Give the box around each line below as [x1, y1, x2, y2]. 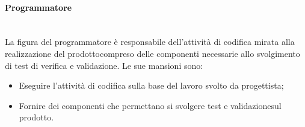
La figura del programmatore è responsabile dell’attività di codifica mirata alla [5, 35, 295, 48]
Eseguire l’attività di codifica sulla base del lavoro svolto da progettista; [19, 79, 284, 92]
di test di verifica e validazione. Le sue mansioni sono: [5, 59, 203, 71]
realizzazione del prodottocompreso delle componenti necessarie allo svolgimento [5, 47, 300, 59]
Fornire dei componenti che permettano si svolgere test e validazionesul [19, 99, 282, 111]
